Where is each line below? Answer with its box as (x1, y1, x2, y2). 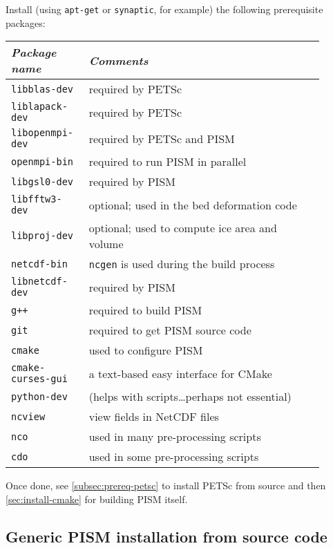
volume (88, 236, 124, 252)
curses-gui (11, 373, 68, 385)
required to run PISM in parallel (88, 153, 247, 170)
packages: (6, 15, 46, 30)
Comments (88, 52, 149, 68)
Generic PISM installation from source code (6, 525, 327, 547)
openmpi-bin (11, 155, 74, 167)
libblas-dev (11, 83, 74, 95)
